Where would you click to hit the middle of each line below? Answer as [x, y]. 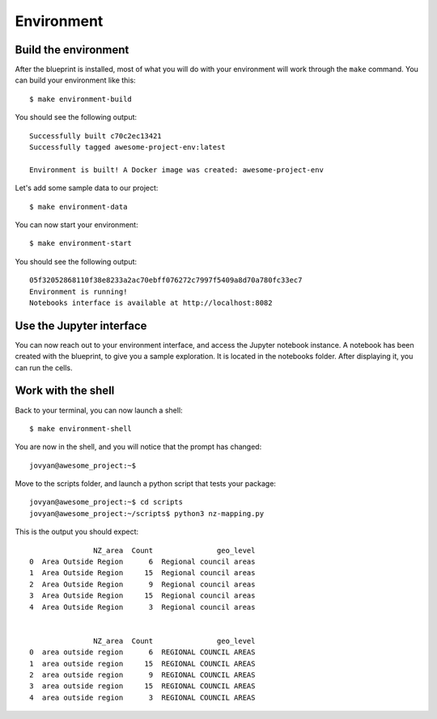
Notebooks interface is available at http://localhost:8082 [151, 302]
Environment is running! [78, 292]
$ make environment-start [81, 243]
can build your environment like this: [76, 80]
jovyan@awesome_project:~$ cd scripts [106, 502]
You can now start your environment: [76, 224]
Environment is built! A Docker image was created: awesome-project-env [176, 169]
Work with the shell [65, 391]
